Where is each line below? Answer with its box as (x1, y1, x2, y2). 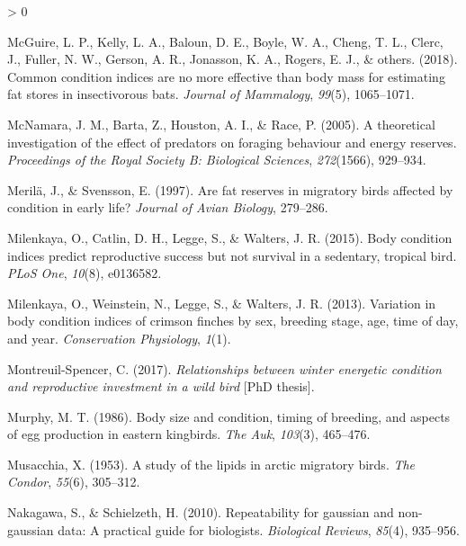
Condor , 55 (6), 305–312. (7, 472, 140, 491)
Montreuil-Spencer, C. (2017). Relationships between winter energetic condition (7, 359, 442, 378)
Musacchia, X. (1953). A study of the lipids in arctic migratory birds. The (7, 454, 416, 473)
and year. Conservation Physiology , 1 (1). (7, 328, 231, 347)
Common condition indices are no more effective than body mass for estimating (7, 67, 445, 85)
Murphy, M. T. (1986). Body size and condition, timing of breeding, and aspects (7, 407, 451, 425)
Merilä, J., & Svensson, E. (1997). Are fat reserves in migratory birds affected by (7, 180, 453, 199)
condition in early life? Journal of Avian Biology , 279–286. (7, 198, 328, 217)
